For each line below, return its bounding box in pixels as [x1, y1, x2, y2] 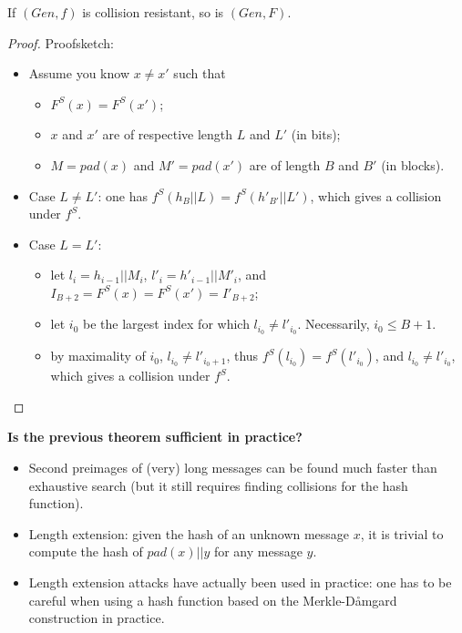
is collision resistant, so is [82, 3, 224, 21]
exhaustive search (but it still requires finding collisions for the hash [28, 475, 408, 495]
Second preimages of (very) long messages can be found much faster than [28, 458, 437, 477]
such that [173, 64, 226, 83]
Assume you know [28, 64, 129, 83]
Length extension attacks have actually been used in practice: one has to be [28, 573, 452, 591]
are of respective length [102, 125, 233, 144]
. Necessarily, [297, 314, 370, 333]
